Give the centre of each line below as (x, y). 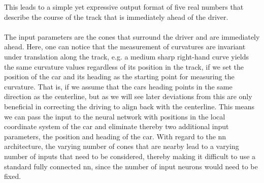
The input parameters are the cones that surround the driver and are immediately (132, 36)
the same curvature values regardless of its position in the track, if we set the (124, 66)
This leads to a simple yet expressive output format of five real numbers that (124, 7)
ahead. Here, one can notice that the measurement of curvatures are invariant (125, 47)
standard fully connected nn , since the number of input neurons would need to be (131, 166)
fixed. (13, 176)
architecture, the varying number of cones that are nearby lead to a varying (122, 146)
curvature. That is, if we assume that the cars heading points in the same (118, 86)
